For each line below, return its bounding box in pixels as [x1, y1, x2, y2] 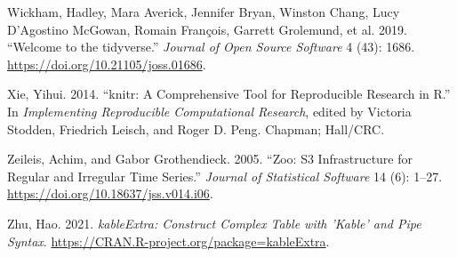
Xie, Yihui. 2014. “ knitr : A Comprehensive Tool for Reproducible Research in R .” [7, 84, 451, 103]
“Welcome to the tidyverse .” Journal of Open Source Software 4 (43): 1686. [7, 37, 415, 56]
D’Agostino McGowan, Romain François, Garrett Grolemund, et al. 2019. [7, 20, 407, 38]
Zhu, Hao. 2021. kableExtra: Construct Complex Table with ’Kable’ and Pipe [7, 213, 421, 232]
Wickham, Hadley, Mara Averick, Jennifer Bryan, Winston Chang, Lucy [7, 3, 400, 20]
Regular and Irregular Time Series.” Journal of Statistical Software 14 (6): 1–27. [7, 166, 443, 185]
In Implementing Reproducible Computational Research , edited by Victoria [7, 101, 412, 120]
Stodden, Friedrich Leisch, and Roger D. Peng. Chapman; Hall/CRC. [7, 119, 385, 138]
